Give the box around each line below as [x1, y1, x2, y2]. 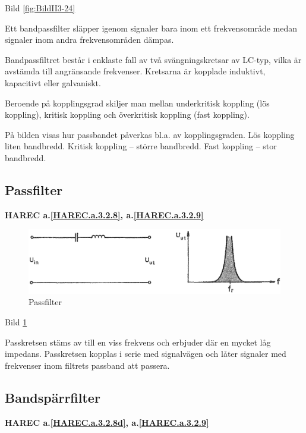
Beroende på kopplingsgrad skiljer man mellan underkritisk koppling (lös [5, 96, 270, 109]
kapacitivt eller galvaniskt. [5, 76, 101, 89]
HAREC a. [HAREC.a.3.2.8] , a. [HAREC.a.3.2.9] [5, 208, 204, 221]
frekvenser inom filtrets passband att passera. [5, 359, 170, 371]
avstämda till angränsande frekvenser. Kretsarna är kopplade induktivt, [5, 65, 266, 77]
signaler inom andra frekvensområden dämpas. [5, 33, 174, 46]
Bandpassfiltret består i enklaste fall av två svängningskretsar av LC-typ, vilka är [5, 53, 302, 65]
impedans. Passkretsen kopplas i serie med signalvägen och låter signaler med [5, 347, 286, 360]
